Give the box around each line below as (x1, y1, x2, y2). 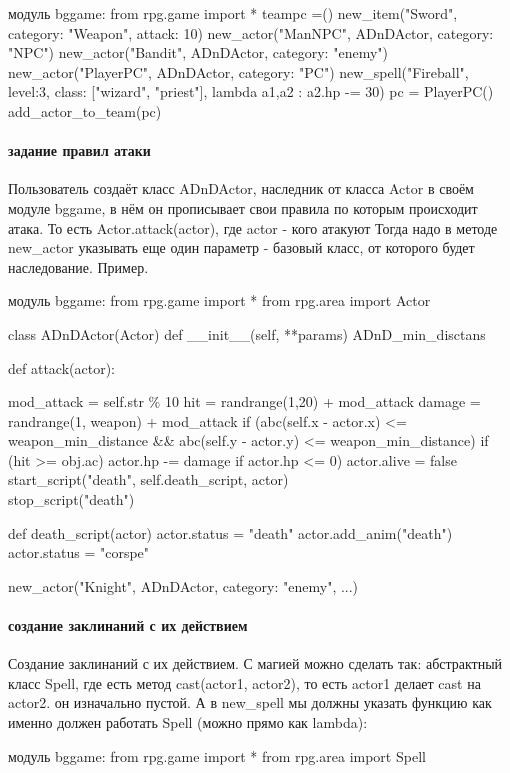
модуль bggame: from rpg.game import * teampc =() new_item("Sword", (8, 3, 458, 23)
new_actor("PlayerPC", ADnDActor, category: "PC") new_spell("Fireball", (8, 61, 469, 82)
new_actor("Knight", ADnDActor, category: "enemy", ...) (8, 575, 359, 596)
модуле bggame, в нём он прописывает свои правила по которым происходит (8, 197, 478, 218)
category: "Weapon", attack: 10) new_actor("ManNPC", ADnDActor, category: (8, 22, 494, 43)
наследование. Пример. (8, 256, 149, 277)
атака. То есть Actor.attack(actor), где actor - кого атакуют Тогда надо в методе (8, 217, 498, 238)
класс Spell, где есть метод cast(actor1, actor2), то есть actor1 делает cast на (8, 672, 481, 693)
